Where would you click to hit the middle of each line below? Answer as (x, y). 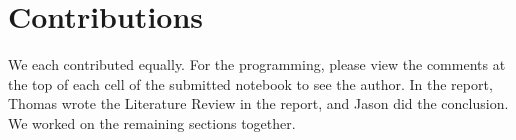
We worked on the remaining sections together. (152, 122)
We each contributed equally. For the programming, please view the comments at (257, 64)
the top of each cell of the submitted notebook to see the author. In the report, (250, 83)
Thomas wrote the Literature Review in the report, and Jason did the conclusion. (258, 103)
